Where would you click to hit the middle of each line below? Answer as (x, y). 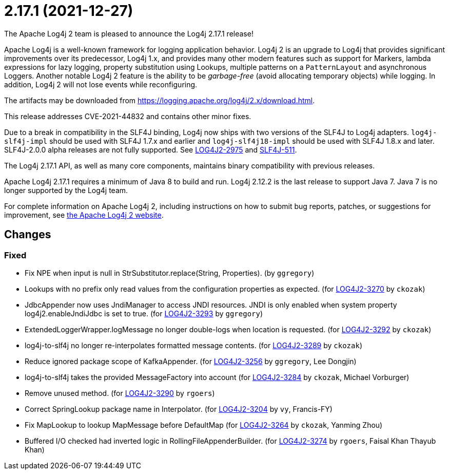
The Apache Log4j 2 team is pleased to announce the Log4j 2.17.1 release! (129, 33)
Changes (28, 235)
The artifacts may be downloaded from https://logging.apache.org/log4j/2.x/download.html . (160, 100)
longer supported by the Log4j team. (66, 190)
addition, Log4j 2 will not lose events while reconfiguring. (101, 84)
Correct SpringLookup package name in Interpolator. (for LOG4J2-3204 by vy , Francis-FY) (179, 409)
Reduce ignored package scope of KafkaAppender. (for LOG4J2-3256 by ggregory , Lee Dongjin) (191, 361)
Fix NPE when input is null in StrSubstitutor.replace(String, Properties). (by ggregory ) (170, 273)
